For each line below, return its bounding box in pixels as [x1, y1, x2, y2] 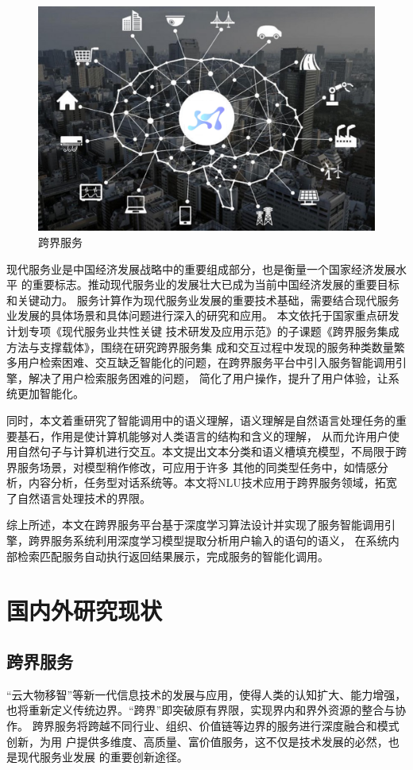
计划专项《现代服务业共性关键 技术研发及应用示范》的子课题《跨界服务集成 [6, 322, 399, 339]
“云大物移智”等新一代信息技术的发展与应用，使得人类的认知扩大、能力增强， [6, 686, 407, 702]
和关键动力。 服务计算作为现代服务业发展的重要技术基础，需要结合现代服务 [6, 291, 399, 308]
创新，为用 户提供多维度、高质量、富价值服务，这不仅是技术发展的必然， [6, 733, 388, 749]
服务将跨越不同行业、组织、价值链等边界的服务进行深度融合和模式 [54, 717, 399, 734]
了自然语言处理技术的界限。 [6, 489, 151, 506]
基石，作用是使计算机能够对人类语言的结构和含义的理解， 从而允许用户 [17, 427, 388, 444]
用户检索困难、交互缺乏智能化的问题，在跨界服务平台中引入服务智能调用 [17, 354, 396, 371]
